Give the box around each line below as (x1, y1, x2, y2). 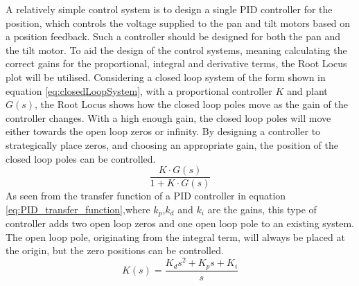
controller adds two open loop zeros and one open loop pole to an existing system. (6, 216, 354, 231)
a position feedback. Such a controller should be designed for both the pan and (6, 29, 341, 44)
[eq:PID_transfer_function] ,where (6, 202, 150, 216)
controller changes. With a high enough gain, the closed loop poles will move (6, 110, 331, 125)
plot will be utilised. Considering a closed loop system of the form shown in (6, 69, 326, 84)
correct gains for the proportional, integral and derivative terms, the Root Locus (6, 56, 347, 71)
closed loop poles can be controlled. (6, 151, 156, 166)
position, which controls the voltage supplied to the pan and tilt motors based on (6, 15, 351, 30)
